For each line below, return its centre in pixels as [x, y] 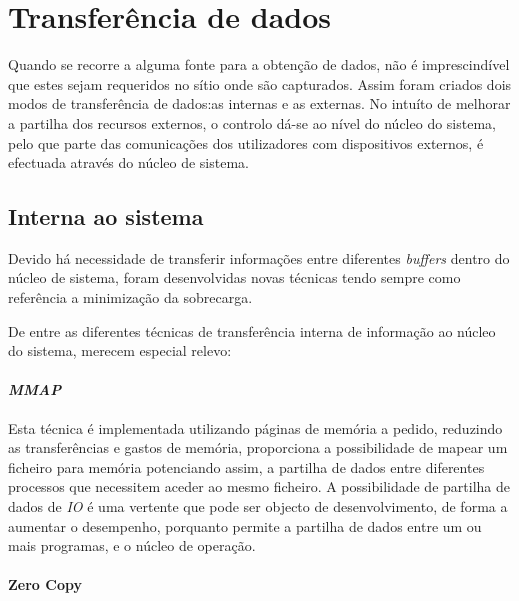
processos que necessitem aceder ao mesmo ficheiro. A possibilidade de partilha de [259, 486]
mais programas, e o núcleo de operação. [132, 545]
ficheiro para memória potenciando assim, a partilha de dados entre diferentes [246, 466]
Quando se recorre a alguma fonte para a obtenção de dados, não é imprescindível [259, 64]
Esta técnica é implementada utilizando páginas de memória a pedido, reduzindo [255, 427]
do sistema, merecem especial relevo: [120, 350]
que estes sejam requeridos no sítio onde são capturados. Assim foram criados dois [260, 83]
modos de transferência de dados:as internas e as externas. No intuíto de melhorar [259, 103]
